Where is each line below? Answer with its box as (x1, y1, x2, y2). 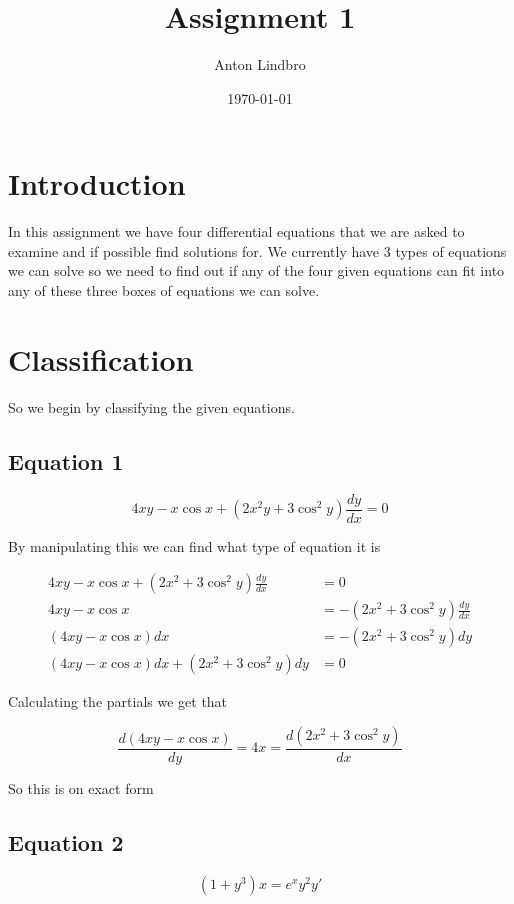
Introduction (8, 163, 186, 204)
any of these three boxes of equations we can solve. (8, 280, 320, 301)
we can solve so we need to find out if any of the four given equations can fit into (8, 260, 505, 281)
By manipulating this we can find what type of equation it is (8, 535, 381, 556)
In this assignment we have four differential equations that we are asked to (8, 221, 465, 242)
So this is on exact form (8, 777, 154, 798)
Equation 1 (8, 445, 124, 476)
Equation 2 (8, 826, 124, 857)
